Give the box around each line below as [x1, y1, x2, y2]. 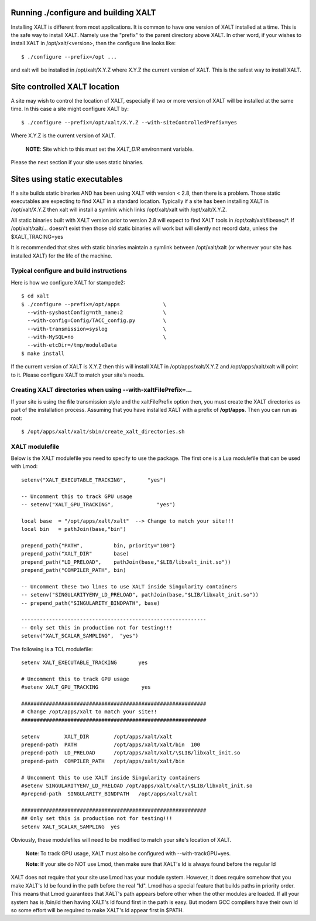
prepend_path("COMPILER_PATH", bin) [21, 567, 126, 574]
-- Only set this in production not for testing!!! [21, 624, 173, 631]
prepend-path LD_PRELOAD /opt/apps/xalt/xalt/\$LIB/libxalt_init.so [21, 750, 241, 756]
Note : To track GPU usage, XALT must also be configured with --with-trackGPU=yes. [25, 849, 231, 856]
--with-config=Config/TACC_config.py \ [27, 317, 167, 324]
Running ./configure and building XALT [11, 8, 156, 18]
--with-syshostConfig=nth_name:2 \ [27, 309, 167, 316]
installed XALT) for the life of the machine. [11, 252, 112, 259]
